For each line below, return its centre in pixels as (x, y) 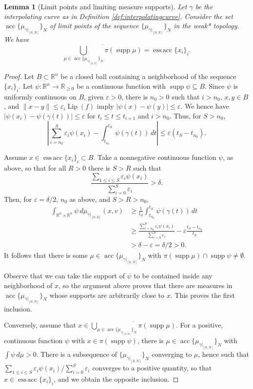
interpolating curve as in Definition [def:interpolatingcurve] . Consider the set (118, 16)
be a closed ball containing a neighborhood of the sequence (148, 76)
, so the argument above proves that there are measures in (145, 285)
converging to (172, 354)
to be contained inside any (173, 276)
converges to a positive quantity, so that (152, 368)
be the (204, 6)
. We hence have (205, 106)
